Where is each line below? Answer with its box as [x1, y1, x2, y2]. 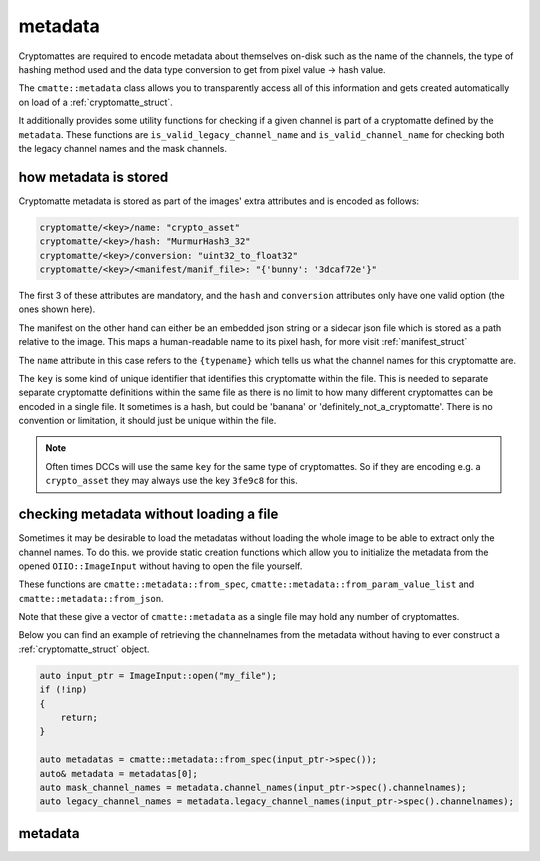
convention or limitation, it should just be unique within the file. [18, 415, 277, 427]
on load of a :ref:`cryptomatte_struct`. [18, 96, 174, 108]
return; [60, 712, 99, 724]
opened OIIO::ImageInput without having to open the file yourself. [18, 560, 303, 572]
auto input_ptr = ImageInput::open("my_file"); [39, 670, 277, 681]
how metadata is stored [18, 168, 169, 185]
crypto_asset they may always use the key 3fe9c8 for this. [45, 475, 299, 487]
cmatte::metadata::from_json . [18, 592, 164, 604]
